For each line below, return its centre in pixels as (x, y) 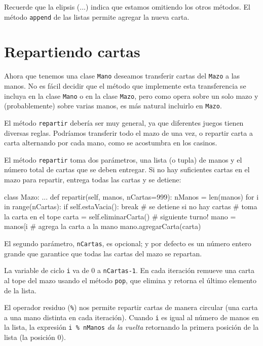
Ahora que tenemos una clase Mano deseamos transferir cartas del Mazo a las (122, 76)
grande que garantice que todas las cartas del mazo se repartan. (103, 253)
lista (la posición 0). (35, 337)
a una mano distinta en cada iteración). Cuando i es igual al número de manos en (131, 317)
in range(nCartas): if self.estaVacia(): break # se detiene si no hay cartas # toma (131, 206)
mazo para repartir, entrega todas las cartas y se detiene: (93, 180)
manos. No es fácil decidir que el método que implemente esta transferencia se (125, 86)
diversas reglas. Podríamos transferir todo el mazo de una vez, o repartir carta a (128, 132)
